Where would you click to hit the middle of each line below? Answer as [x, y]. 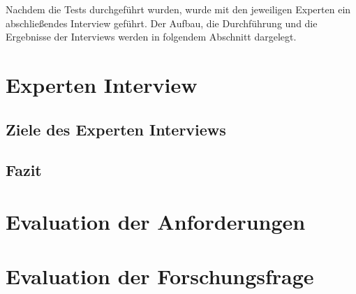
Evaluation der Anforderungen [156, 221]
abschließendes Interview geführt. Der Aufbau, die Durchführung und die [162, 23]
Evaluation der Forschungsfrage [160, 276]
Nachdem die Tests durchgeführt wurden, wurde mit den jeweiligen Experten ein [178, 9]
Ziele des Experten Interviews [116, 129]
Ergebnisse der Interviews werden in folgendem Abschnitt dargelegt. [151, 37]
